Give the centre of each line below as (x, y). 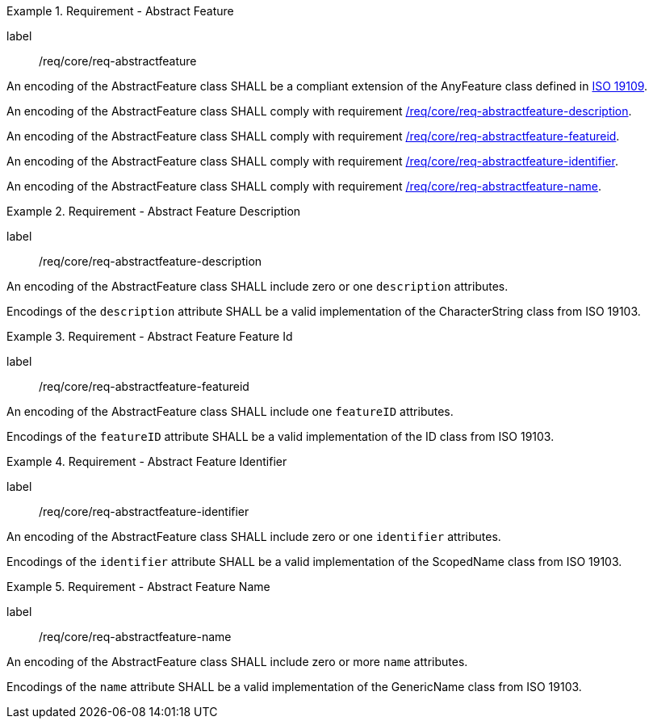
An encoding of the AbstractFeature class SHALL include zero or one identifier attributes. (254, 536)
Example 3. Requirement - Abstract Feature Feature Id (150, 336)
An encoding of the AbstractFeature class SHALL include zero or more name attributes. (237, 662)
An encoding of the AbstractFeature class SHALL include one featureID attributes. (230, 411)
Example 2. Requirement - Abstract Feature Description (154, 211)
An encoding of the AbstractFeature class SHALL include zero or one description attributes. (257, 286)
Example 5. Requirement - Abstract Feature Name (138, 587)
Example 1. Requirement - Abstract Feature (120, 11)
